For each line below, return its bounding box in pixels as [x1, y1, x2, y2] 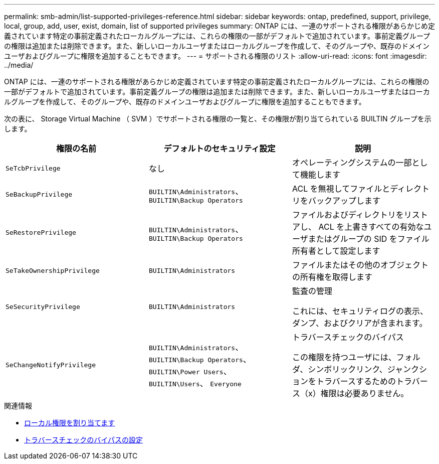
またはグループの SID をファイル [308, 234, 429, 244]
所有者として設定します [292, 246, 380, 256]
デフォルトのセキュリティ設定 [163, 143, 276, 153]
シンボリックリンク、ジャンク [308, 364, 419, 374]
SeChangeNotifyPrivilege [6, 361, 96, 369]
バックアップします [308, 196, 380, 206]
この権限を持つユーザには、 [292, 352, 396, 362]
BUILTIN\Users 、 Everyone [148, 378, 242, 388]
